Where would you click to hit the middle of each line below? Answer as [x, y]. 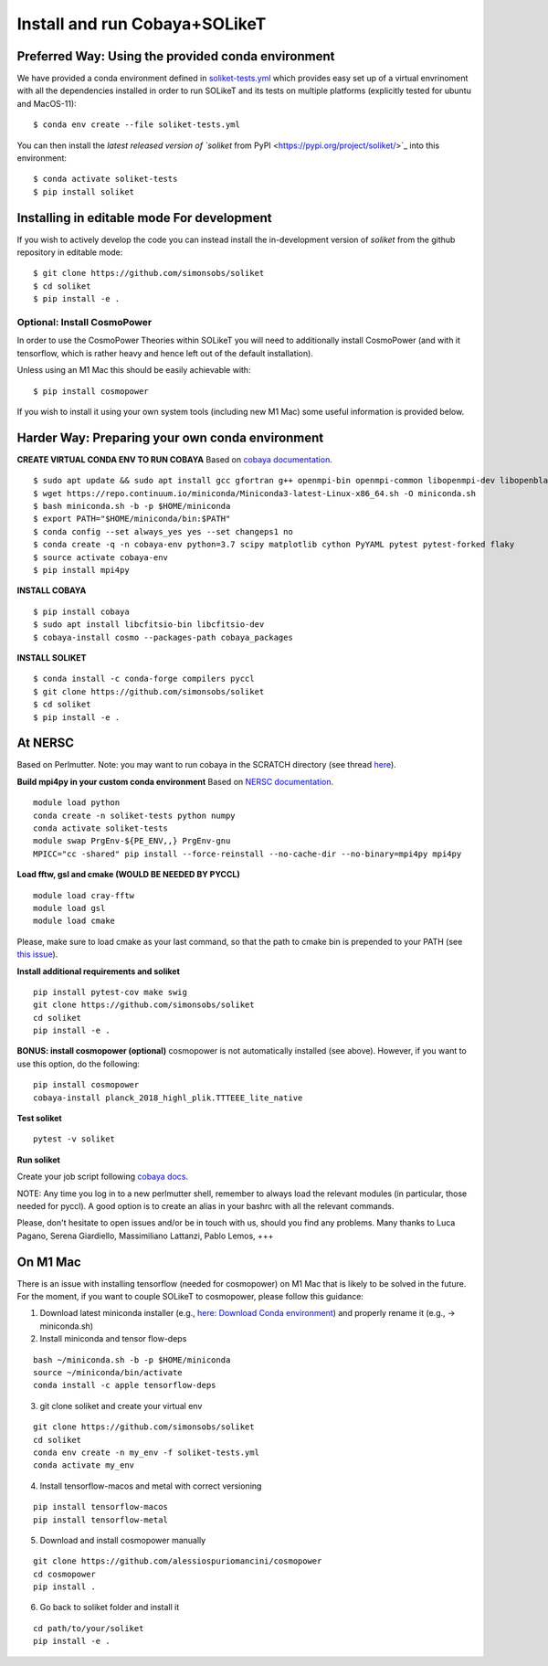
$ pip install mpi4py [81, 570]
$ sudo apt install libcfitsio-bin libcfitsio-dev [149, 625]
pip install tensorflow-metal [101, 1520]
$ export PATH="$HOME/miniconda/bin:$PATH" [132, 519]
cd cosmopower [64, 1574]
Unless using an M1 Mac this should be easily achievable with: [134, 370]
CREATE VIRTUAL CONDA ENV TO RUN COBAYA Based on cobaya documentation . [174, 459]
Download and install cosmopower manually [123, 1540]
